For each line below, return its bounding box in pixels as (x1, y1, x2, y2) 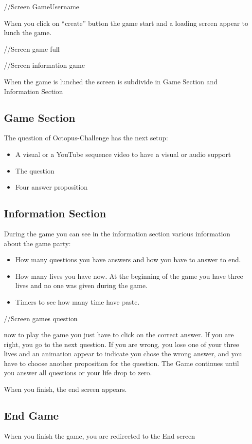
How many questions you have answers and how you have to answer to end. (15, 254, 241, 265)
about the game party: (4, 238, 71, 248)
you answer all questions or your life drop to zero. (4, 367, 152, 378)
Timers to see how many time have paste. (15, 296, 140, 307)
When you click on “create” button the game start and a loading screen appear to (4, 18, 248, 28)
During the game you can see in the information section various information (4, 228, 230, 238)
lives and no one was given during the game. (15, 280, 148, 290)
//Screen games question (4, 313, 78, 323)
